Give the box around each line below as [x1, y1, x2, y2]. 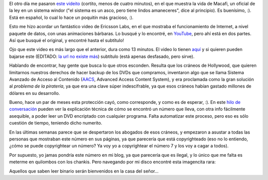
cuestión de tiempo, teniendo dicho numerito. [9, 120, 103, 126]
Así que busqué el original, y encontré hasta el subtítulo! [9, 37, 124, 43]
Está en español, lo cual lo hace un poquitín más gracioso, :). [9, 14, 134, 20]
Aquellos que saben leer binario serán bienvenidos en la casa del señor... [9, 168, 159, 174]
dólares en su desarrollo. [9, 90, 60, 96]
